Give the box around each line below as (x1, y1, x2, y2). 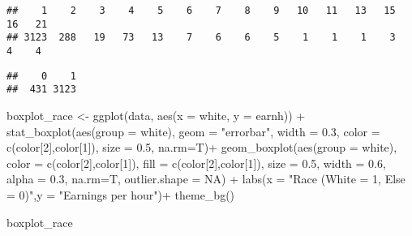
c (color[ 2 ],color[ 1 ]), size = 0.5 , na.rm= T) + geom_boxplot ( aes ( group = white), (6, 139, 397, 156)
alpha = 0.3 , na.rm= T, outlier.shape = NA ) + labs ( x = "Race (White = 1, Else (6, 170, 406, 187)
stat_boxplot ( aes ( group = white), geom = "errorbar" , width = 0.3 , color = (6, 122, 380, 139)
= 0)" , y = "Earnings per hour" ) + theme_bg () (6, 186, 235, 203)
